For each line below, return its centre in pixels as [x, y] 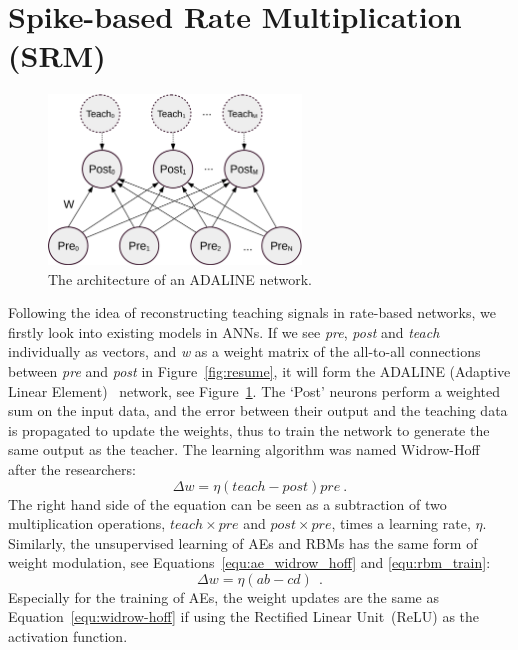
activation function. [68, 636]
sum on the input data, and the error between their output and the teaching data [258, 410]
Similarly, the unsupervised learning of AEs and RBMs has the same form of [243, 542]
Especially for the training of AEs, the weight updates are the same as [223, 596]
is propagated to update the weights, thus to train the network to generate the [249, 429]
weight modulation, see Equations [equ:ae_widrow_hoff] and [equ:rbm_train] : [249, 562]
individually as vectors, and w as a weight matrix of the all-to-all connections [244, 351]
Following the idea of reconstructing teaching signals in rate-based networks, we [252, 312]
